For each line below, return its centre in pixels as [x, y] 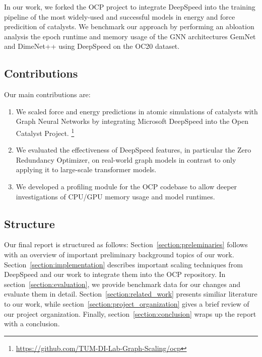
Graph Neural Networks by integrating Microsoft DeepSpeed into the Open [132, 121]
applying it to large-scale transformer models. [86, 169]
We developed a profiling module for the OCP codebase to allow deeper [126, 186]
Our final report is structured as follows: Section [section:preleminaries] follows [126, 244]
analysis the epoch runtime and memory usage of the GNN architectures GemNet [130, 36]
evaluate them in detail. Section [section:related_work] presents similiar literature [131, 294]
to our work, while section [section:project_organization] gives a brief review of [127, 303]
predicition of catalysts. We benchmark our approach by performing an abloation [129, 26]
